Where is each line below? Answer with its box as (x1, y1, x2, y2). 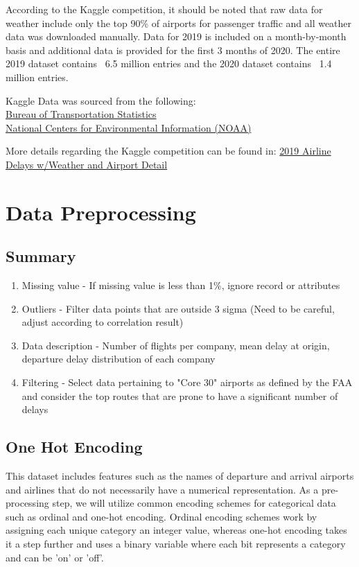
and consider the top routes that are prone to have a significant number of (21, 388, 338, 403)
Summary (6, 245, 76, 267)
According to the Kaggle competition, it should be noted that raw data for (6, 2, 323, 16)
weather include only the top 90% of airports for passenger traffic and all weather (6, 15, 352, 30)
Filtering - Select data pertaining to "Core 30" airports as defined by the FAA (21, 375, 353, 390)
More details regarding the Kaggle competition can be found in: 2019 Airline (6, 143, 331, 158)
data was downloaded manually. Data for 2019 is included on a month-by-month (6, 29, 347, 44)
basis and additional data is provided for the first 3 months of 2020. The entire (6, 42, 340, 57)
